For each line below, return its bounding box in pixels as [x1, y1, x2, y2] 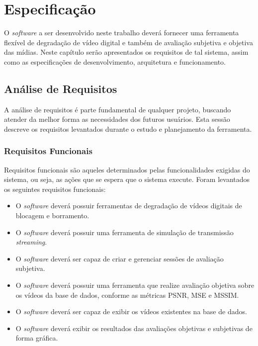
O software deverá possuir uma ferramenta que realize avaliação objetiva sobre [15, 280, 255, 290]
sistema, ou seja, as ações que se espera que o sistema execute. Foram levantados [4, 174, 250, 184]
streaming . [15, 237, 47, 247]
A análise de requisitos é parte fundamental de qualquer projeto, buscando [4, 104, 231, 114]
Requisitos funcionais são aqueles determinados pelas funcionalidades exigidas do [4, 164, 250, 174]
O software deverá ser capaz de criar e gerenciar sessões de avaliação [15, 253, 224, 263]
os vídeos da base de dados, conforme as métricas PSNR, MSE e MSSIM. [15, 289, 239, 300]
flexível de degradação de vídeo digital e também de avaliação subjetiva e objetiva [4, 37, 253, 47]
